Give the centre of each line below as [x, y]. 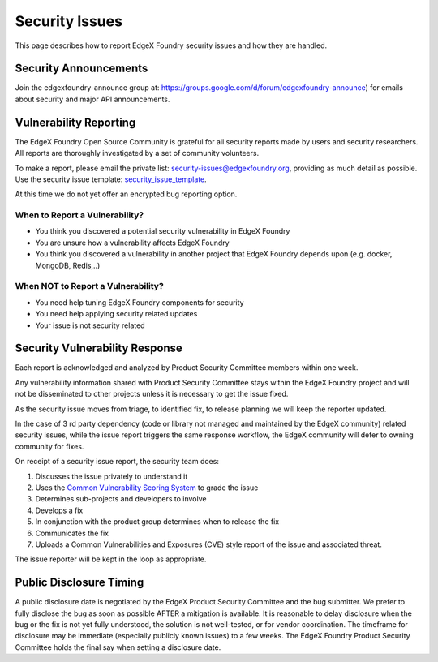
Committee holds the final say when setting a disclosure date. [118, 647]
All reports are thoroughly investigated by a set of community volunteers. [137, 153]
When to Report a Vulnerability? [79, 215]
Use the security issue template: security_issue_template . [111, 179]
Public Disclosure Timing [79, 583]
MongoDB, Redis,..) [68, 265]
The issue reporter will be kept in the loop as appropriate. [111, 559]
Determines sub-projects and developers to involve [121, 499]
